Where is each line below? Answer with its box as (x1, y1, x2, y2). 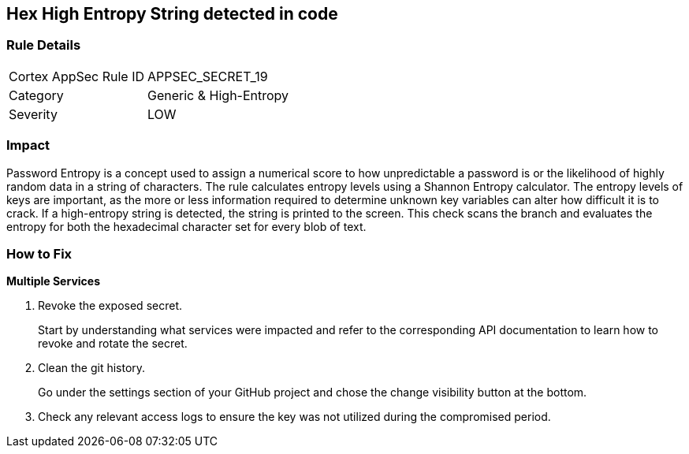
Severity (9, 106, 58, 122)
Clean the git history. (38, 361, 146, 375)
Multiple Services (6, 274, 100, 288)
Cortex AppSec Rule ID (9, 68, 145, 84)
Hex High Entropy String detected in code (6, 4, 338, 24)
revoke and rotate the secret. (38, 337, 188, 351)
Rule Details (6, 37, 81, 54)
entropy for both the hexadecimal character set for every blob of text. (6, 219, 367, 233)
